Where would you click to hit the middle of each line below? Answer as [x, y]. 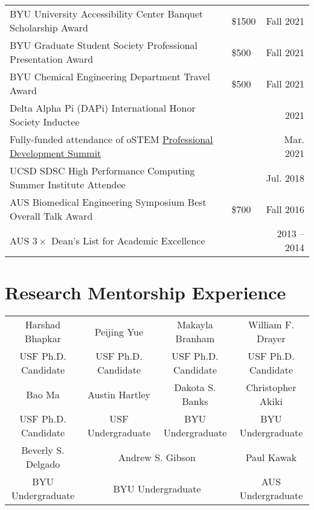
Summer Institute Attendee [68, 184]
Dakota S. [195, 387]
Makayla [195, 325]
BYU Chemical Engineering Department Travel [110, 76]
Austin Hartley [119, 394]
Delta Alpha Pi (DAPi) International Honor [103, 108]
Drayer [271, 339]
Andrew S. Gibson [157, 457]
